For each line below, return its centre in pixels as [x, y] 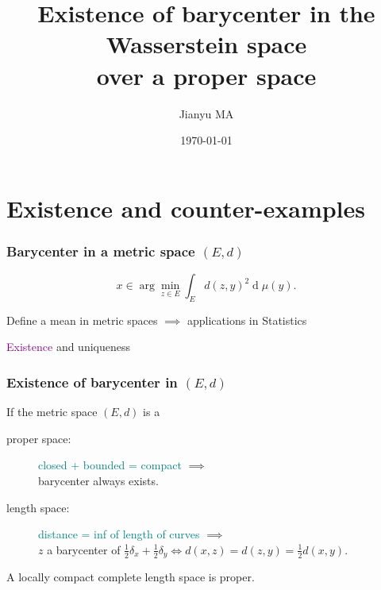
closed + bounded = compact [110, 465]
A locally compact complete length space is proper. [131, 577]
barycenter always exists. [98, 481]
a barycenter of [84, 549]
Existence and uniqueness [68, 347]
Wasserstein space [206, 44]
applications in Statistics [247, 320]
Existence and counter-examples [186, 208]
